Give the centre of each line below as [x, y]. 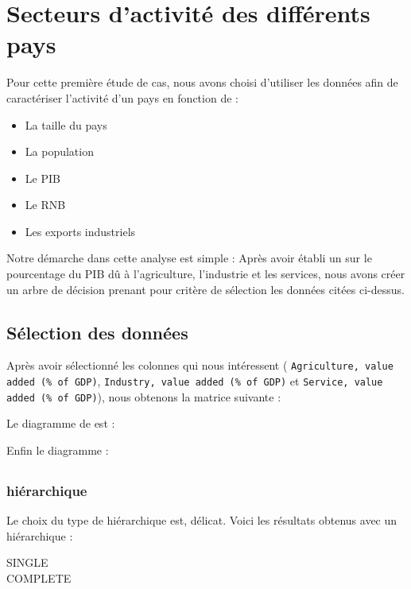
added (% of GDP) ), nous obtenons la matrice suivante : [144, 396]
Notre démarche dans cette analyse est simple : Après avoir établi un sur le [189, 258]
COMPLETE [39, 578]
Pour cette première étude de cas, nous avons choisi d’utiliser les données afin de [202, 82]
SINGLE [27, 562]
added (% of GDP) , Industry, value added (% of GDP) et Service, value [195, 381]
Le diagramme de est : [61, 423]
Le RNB [45, 205]
